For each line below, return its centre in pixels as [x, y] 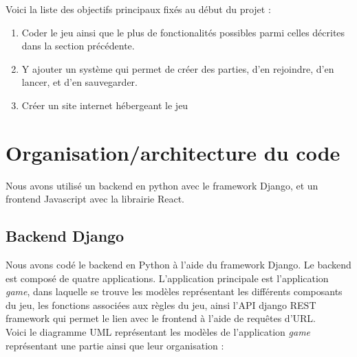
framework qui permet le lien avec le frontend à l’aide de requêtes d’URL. [161, 318]
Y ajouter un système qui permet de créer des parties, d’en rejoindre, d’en [178, 68]
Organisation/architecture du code [173, 152]
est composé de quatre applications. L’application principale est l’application [167, 278]
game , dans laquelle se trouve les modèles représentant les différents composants [174, 291]
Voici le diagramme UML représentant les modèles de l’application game [158, 332]
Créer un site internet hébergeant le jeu [105, 105]
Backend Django [65, 236]
